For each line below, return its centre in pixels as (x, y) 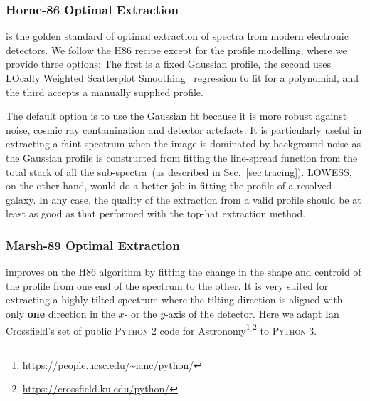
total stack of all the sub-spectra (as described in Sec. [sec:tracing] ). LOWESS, (179, 171)
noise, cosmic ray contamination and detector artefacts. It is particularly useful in (184, 129)
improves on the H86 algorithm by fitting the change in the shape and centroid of (184, 272)
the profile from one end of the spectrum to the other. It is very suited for (167, 285)
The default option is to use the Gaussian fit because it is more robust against (176, 116)
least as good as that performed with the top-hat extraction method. (156, 213)
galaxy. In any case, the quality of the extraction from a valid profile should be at (184, 199)
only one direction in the (60, 313)
